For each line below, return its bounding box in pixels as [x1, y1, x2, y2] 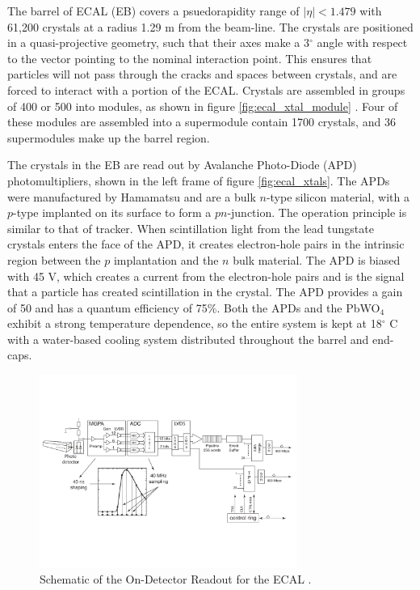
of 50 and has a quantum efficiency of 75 [7, 299, 208, 316]
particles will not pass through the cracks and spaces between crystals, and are [7, 66, 397, 83]
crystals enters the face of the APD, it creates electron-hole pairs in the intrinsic [7, 236, 405, 253]
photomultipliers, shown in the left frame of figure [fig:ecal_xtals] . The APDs [7, 172, 390, 189]
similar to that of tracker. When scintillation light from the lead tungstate [7, 219, 374, 236]
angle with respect [317, 34, 408, 51]
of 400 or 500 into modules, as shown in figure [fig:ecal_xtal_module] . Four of [7, 97, 398, 114]
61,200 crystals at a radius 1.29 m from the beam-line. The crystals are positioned [7, 18, 414, 35]
